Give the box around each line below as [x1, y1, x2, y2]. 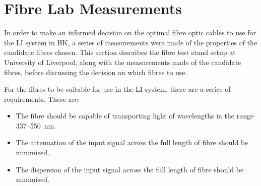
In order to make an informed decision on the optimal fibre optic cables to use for [4, 27, 256, 38]
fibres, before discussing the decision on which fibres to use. [4, 67, 187, 77]
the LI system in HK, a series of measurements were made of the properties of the [4, 37, 257, 47]
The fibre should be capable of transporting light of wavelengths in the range [16, 110, 254, 121]
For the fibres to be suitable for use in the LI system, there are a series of [4, 84, 231, 94]
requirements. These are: [4, 93, 80, 104]
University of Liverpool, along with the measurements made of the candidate [4, 56, 241, 67]
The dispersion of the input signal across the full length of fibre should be [16, 164, 244, 174]
